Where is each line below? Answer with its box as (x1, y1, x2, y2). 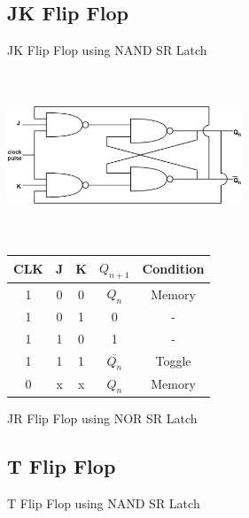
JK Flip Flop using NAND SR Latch (7, 41, 207, 59)
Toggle (155, 352, 191, 370)
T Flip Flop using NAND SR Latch (7, 493, 200, 512)
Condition (142, 259, 205, 278)
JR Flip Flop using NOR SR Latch (7, 408, 198, 427)
